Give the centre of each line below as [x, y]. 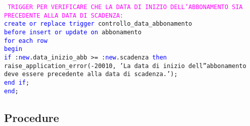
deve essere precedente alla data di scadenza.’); [91, 74]
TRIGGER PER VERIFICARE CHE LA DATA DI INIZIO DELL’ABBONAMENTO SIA [125, 7]
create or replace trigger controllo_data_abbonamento [98, 24]
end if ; [17, 82]
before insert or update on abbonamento [73, 32]
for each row [26, 41]
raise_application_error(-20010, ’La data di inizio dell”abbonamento [125, 66]
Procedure [32, 117]
